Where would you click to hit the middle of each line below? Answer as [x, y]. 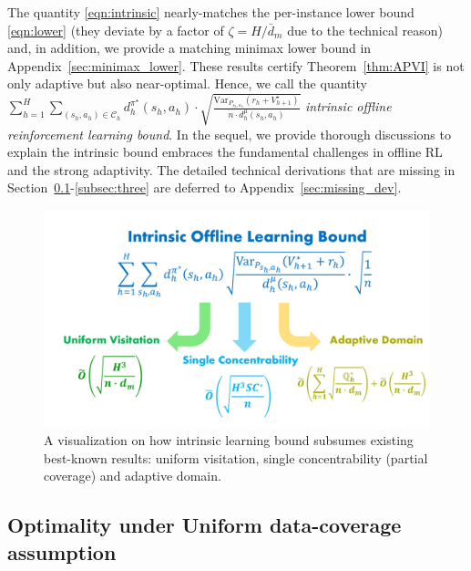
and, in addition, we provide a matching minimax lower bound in [189, 48]
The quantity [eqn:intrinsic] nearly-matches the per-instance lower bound [211, 12]
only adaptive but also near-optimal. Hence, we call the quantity [187, 83]
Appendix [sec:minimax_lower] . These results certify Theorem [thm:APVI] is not [236, 65]
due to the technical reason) [365, 30]
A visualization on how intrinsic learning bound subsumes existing [229, 439]
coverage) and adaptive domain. [133, 476]
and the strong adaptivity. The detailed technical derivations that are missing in [231, 169]
